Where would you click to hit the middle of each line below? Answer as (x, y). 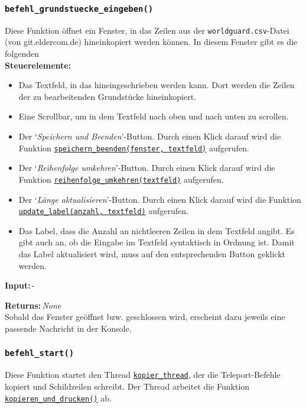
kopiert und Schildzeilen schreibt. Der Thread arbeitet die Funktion (127, 386)
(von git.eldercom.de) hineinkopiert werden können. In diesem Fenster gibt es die (151, 42)
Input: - (20, 285)
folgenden (22, 54)
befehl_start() (40, 353)
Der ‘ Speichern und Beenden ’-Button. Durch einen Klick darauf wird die (150, 136)
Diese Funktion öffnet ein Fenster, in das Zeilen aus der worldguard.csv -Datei (147, 30)
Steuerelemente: (38, 65)
